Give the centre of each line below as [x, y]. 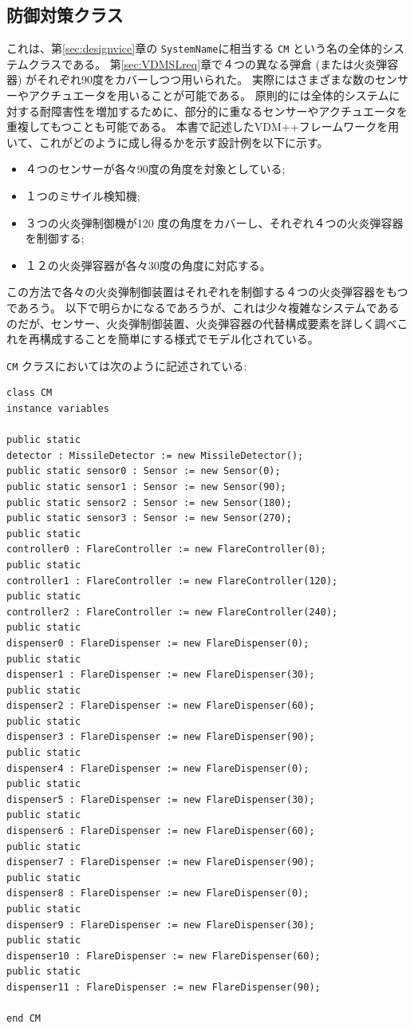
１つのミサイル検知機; [83, 196]
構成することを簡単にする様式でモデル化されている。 [179, 339]
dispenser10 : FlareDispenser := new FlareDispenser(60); [164, 956]
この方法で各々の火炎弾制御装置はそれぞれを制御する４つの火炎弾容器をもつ [207, 292]
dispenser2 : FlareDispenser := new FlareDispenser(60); [161, 706]
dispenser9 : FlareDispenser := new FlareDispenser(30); [161, 925]
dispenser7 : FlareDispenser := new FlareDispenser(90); [161, 862]
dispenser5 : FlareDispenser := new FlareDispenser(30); [161, 799]
